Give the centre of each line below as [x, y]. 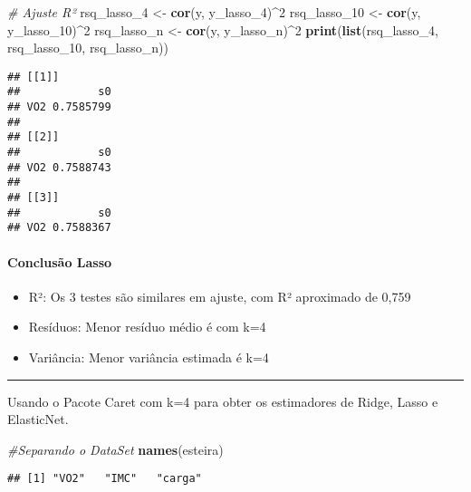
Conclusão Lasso [60, 261]
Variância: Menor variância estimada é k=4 [149, 357]
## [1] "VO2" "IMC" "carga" [105, 479]
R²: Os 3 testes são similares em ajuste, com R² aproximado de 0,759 [220, 296]
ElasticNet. [38, 419]
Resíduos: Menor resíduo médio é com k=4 [147, 327]
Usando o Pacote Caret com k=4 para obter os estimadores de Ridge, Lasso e [223, 401]
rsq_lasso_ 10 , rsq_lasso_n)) [88, 48]
